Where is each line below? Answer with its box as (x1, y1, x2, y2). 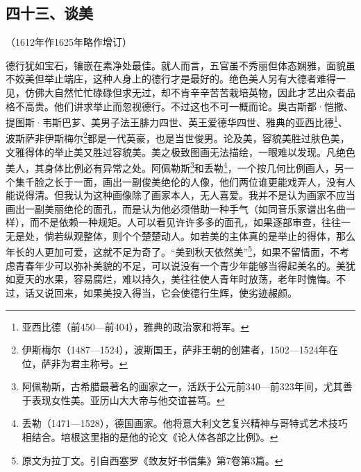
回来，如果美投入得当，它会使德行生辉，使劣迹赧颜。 (53, 285, 297, 299)
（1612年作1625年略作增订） (6, 35, 132, 49)
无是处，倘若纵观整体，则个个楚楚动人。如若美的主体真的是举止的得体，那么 (6, 228, 355, 243)
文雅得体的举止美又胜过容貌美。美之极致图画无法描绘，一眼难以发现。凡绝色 (6, 144, 355, 159)
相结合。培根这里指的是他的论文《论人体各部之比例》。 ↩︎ (22, 430, 278, 444)
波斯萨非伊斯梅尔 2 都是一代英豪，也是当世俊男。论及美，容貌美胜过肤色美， (6, 129, 350, 146)
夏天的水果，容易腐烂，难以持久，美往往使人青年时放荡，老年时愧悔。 (15, 272, 336, 286)
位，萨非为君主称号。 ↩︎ (22, 356, 128, 370)
